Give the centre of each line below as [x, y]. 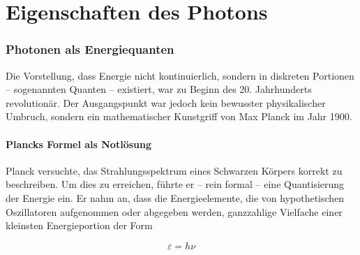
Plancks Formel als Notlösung [78, 144]
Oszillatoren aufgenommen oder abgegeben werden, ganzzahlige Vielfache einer [174, 211]
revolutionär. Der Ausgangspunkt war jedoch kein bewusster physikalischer [166, 102]
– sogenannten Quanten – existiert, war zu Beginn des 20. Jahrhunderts [159, 89]
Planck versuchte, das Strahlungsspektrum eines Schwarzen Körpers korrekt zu [174, 170]
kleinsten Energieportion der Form [79, 225]
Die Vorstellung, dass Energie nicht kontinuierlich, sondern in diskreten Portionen [180, 75]
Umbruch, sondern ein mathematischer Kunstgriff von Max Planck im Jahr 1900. [179, 116]
